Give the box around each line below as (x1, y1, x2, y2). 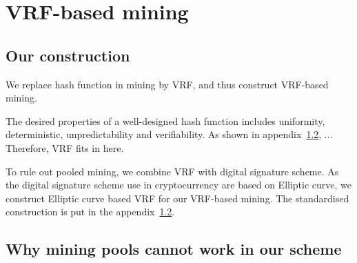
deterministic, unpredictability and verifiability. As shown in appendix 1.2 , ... (6, 127, 333, 142)
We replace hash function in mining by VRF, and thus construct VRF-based (6, 77, 329, 91)
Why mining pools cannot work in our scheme (6, 238, 342, 260)
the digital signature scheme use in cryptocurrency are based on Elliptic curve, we (6, 177, 351, 192)
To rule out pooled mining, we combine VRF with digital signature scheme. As (6, 164, 339, 178)
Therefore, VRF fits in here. (6, 140, 124, 155)
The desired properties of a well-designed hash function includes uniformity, (6, 113, 325, 128)
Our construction (6, 44, 130, 66)
